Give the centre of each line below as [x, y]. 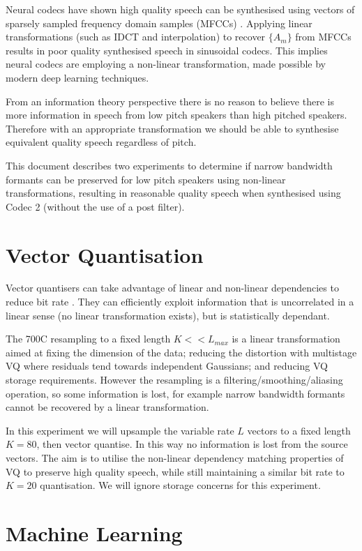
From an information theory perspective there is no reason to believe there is [170, 101]
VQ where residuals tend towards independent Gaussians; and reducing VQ [167, 366]
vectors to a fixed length [299, 430]
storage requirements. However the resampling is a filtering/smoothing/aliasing [174, 379]
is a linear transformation [286, 339]
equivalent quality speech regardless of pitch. [101, 142]
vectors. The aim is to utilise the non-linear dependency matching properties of [175, 457]
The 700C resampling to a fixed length [88, 339]
